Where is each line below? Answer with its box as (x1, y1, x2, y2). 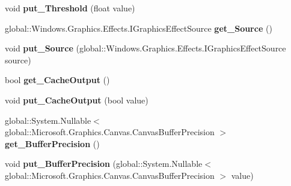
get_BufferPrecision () (5, 137, 100, 150)
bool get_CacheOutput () (5, 74, 110, 86)
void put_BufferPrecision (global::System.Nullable (5, 157, 203, 170)
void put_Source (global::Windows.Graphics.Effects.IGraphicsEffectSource (5, 42, 286, 54)
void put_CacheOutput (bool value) (5, 93, 149, 106)
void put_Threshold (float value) (5, 2, 135, 14)
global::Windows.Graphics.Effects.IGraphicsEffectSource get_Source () (5, 22, 272, 34)
